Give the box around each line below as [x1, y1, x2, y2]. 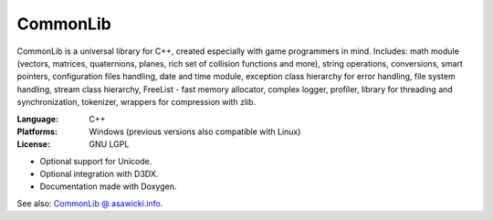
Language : [16, 113, 59, 124]
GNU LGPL [89, 139, 130, 150]
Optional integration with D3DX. [39, 169, 159, 180]
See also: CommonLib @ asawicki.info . [16, 197, 163, 209]
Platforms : [16, 126, 58, 137]
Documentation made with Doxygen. [39, 181, 177, 192]
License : [16, 139, 50, 150]
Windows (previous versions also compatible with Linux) [89, 126, 301, 137]
